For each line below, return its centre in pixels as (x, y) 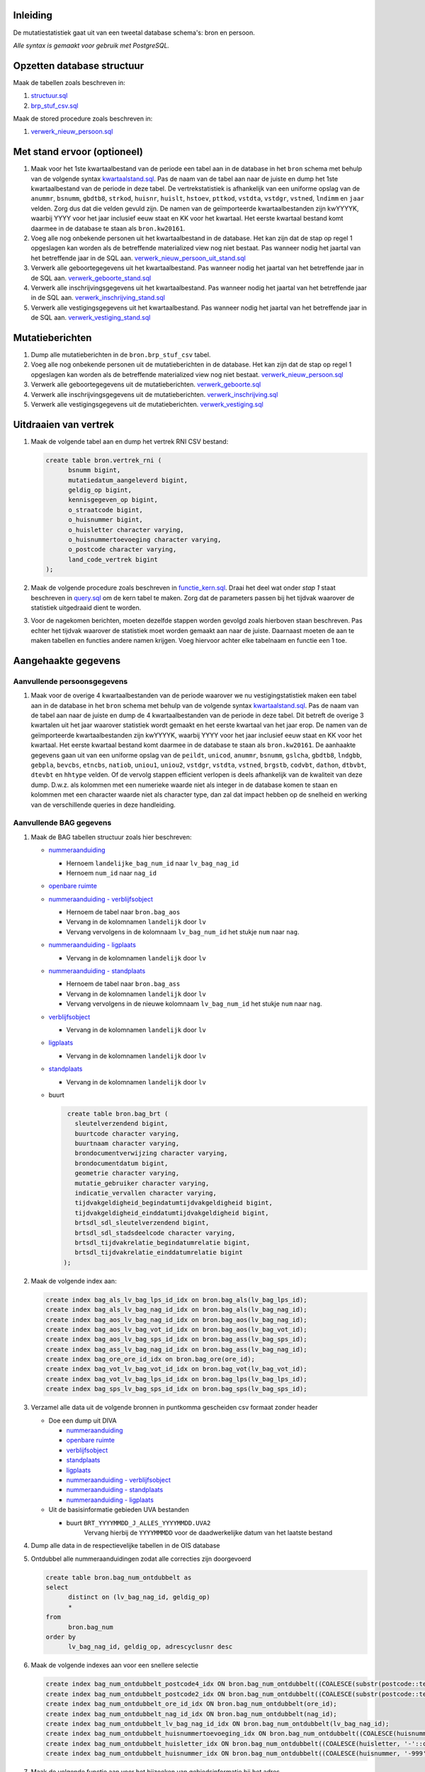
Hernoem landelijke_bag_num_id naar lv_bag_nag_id (152, 863)
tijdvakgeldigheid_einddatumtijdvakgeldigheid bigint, (172, 1213)
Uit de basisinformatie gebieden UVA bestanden (119, 1510)
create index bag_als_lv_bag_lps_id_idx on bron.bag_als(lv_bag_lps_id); (176, 1300)
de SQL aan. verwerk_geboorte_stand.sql (91, 278)
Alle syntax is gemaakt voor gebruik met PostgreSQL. (91, 45)
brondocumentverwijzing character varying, (151, 1153)
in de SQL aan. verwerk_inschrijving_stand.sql (98, 298)
